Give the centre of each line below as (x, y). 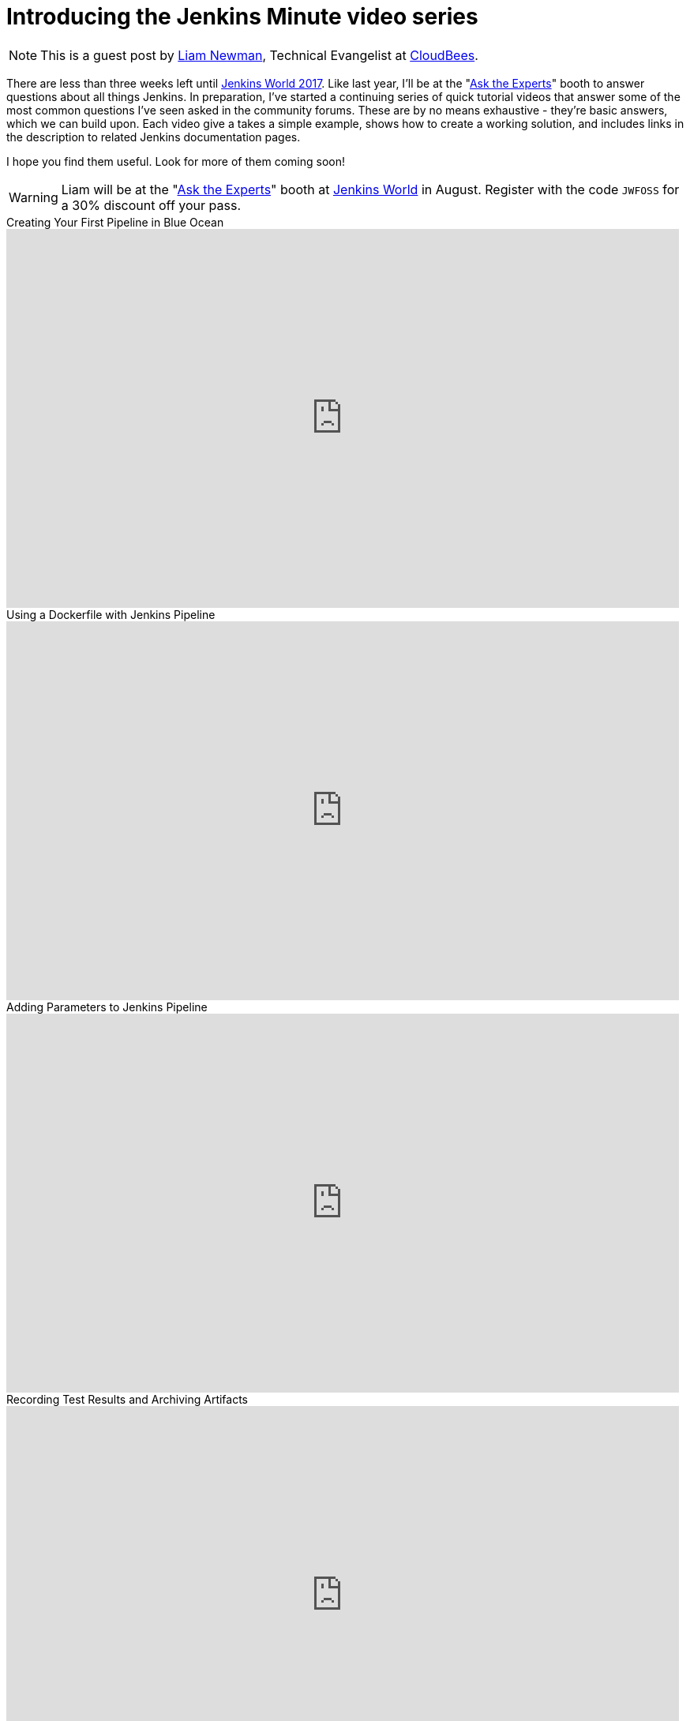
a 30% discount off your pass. (151, 205)
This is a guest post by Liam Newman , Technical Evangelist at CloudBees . (259, 55)
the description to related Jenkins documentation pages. (154, 137)
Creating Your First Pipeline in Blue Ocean (115, 222)
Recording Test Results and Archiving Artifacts (127, 1399)
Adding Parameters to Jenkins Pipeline (107, 1007)
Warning (34, 197)
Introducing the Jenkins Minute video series (242, 17)
